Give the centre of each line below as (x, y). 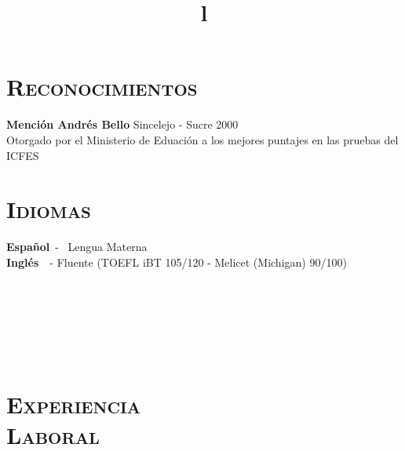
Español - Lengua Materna (77, 247)
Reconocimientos (102, 87)
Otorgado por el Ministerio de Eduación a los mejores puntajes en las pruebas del (202, 139)
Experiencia (74, 404)
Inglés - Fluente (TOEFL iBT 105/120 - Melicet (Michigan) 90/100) (177, 262)
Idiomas (49, 209)
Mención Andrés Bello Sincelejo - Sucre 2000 (122, 124)
